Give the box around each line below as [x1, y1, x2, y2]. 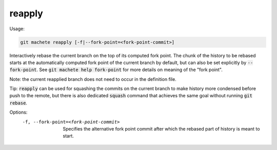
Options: [9, 109, 28, 115]
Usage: [9, 26, 25, 32]
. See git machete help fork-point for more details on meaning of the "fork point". [36, 67, 223, 73]
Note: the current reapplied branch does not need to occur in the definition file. [9, 76, 176, 82]
